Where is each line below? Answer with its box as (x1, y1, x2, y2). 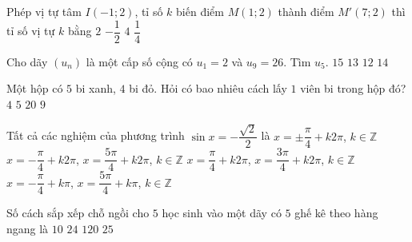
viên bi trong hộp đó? (300, 80, 406, 97)
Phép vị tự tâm (6, 3, 82, 19)
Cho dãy (6, 53, 48, 69)
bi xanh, (75, 80, 116, 97)
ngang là (6, 220, 49, 236)
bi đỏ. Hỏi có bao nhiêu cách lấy (129, 80, 287, 97)
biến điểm (176, 3, 224, 19)
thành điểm (278, 3, 334, 19)
